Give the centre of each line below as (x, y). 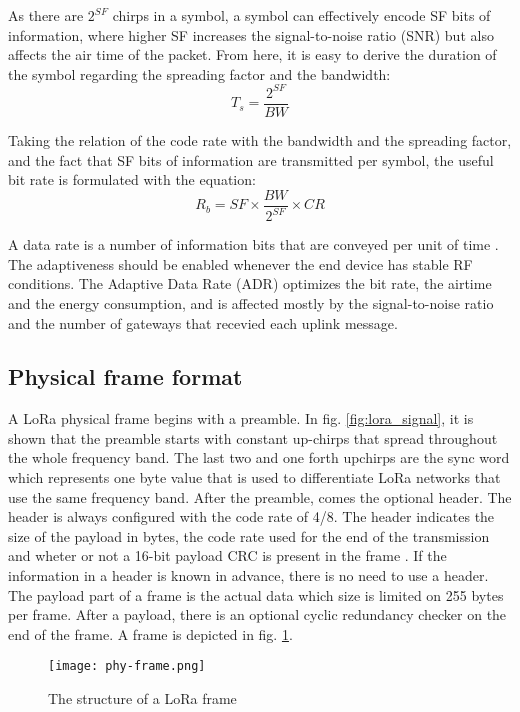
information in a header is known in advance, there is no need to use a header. (248, 575)
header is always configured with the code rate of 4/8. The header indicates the (251, 516)
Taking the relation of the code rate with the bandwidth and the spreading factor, (260, 139)
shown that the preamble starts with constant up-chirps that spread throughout (253, 437)
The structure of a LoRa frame (142, 698)
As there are (46, 15)
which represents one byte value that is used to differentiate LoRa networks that (254, 477)
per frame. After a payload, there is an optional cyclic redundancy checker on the (257, 614)
